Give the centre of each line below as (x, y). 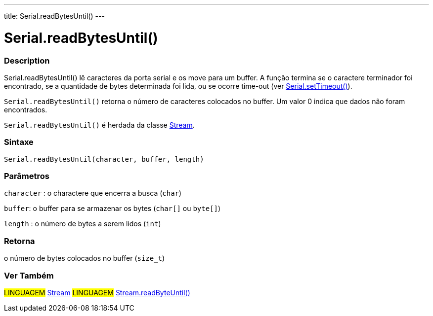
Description (27, 60)
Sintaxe (19, 142)
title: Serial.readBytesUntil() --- (54, 16)
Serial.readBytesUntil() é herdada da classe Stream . (99, 125)
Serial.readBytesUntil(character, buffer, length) (104, 159)
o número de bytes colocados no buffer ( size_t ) (85, 258)
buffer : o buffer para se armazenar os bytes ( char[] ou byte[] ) (112, 209)
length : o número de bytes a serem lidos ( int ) (83, 224)
